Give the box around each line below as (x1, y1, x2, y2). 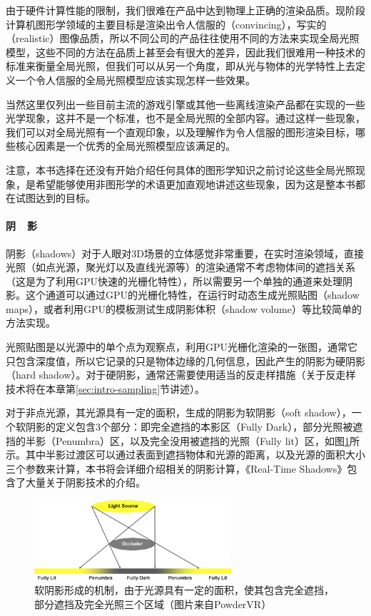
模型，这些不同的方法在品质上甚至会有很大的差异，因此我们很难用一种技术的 (6, 44, 365, 59)
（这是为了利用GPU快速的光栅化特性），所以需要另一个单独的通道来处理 (6, 273, 343, 288)
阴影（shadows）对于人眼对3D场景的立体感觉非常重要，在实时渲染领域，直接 (6, 245, 365, 260)
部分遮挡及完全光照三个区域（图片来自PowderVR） (34, 596, 272, 611)
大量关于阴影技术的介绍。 (25, 475, 146, 490)
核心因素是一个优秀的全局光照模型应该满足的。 (15, 138, 235, 153)
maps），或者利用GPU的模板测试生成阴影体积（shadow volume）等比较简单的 (6, 301, 362, 316)
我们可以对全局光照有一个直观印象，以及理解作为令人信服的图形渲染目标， (6, 124, 355, 139)
